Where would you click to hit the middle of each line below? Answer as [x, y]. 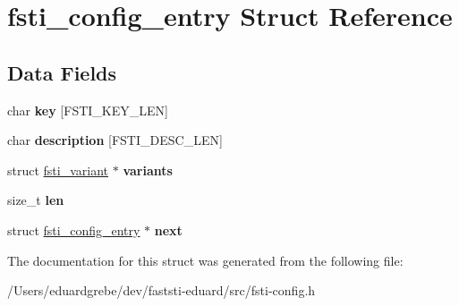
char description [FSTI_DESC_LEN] [115, 140]
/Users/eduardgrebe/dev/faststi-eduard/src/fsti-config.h [161, 290]
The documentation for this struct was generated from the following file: [205, 260]
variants [148, 170]
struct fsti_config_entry [74, 229]
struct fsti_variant [58, 170]
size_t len [36, 200]
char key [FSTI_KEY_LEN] [88, 110]
